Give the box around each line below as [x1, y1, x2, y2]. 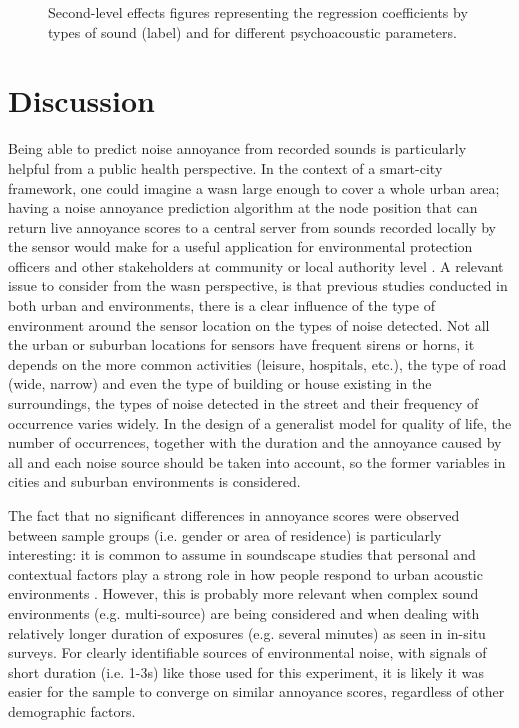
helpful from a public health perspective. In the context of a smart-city [8, 157, 443, 178]
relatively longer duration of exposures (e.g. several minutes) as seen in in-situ [8, 622, 486, 643]
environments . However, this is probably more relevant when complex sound [8, 583, 479, 604]
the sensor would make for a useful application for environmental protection [8, 236, 473, 257]
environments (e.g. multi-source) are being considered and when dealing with [8, 602, 480, 623]
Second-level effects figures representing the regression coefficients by [48, 2, 468, 22]
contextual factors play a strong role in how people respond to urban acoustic [8, 563, 483, 584]
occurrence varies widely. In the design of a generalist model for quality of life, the [8, 412, 512, 433]
